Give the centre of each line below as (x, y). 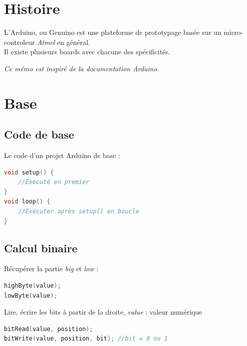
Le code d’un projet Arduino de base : (62, 155)
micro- (234, 32)
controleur (19, 42)
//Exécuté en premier (54, 182)
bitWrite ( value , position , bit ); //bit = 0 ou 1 (86, 339)
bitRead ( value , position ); (49, 329)
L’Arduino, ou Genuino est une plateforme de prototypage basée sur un (113, 32)
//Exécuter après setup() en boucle (79, 212)
